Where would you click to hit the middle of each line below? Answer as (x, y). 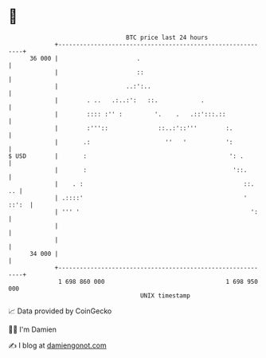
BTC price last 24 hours (167, 37)
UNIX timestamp (165, 295)
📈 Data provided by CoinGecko (60, 311)
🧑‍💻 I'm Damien (33, 329)
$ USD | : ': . (126, 156)
